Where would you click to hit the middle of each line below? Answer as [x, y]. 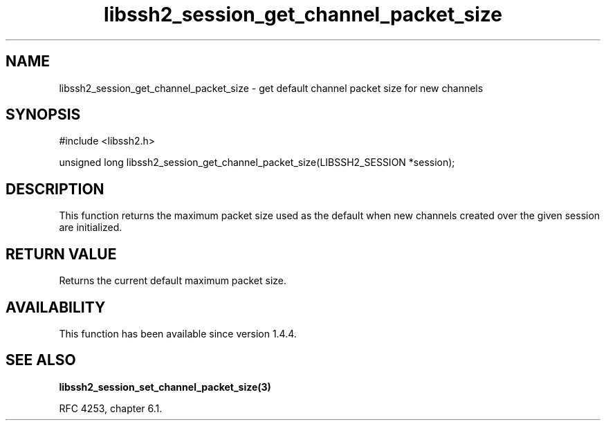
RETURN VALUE [61, 254]
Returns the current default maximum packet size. [173, 281]
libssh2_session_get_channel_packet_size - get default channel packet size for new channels [271, 88]
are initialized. [91, 228]
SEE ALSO [41, 360]
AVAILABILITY [56, 307]
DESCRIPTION [55, 189]
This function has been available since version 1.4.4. [178, 333]
